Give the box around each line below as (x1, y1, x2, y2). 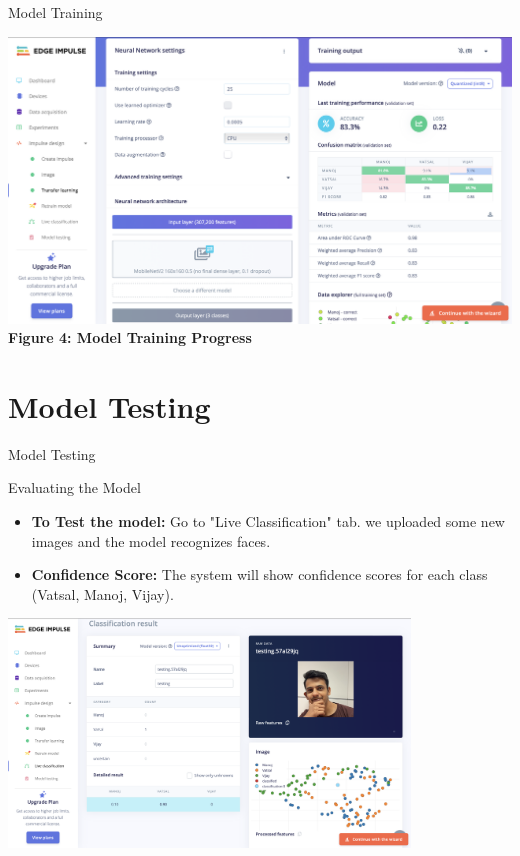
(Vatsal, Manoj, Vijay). (31, 583, 174, 604)
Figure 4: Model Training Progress (8, 327, 252, 348)
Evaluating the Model (8, 477, 141, 498)
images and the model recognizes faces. (31, 530, 271, 551)
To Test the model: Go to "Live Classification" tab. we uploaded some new (31, 511, 505, 532)
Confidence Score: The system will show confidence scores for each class (31, 564, 488, 585)
